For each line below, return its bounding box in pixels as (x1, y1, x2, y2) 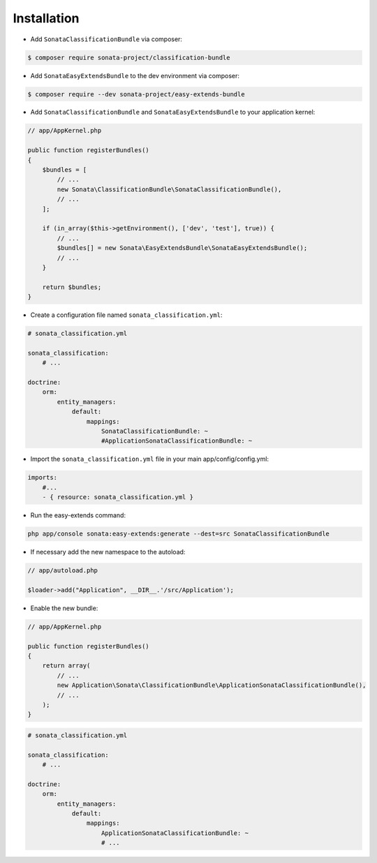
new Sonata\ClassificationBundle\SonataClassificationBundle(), (57, 185, 282, 193)
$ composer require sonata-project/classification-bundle (27, 53, 230, 61)
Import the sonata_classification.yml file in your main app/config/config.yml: (30, 455, 269, 464)
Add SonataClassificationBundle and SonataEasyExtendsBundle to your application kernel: (30, 108, 316, 117)
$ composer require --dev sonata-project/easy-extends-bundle (27, 90, 245, 98)
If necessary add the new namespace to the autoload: (30, 548, 186, 556)
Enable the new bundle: (30, 604, 98, 612)
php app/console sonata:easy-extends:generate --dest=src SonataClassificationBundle (27, 530, 330, 538)
